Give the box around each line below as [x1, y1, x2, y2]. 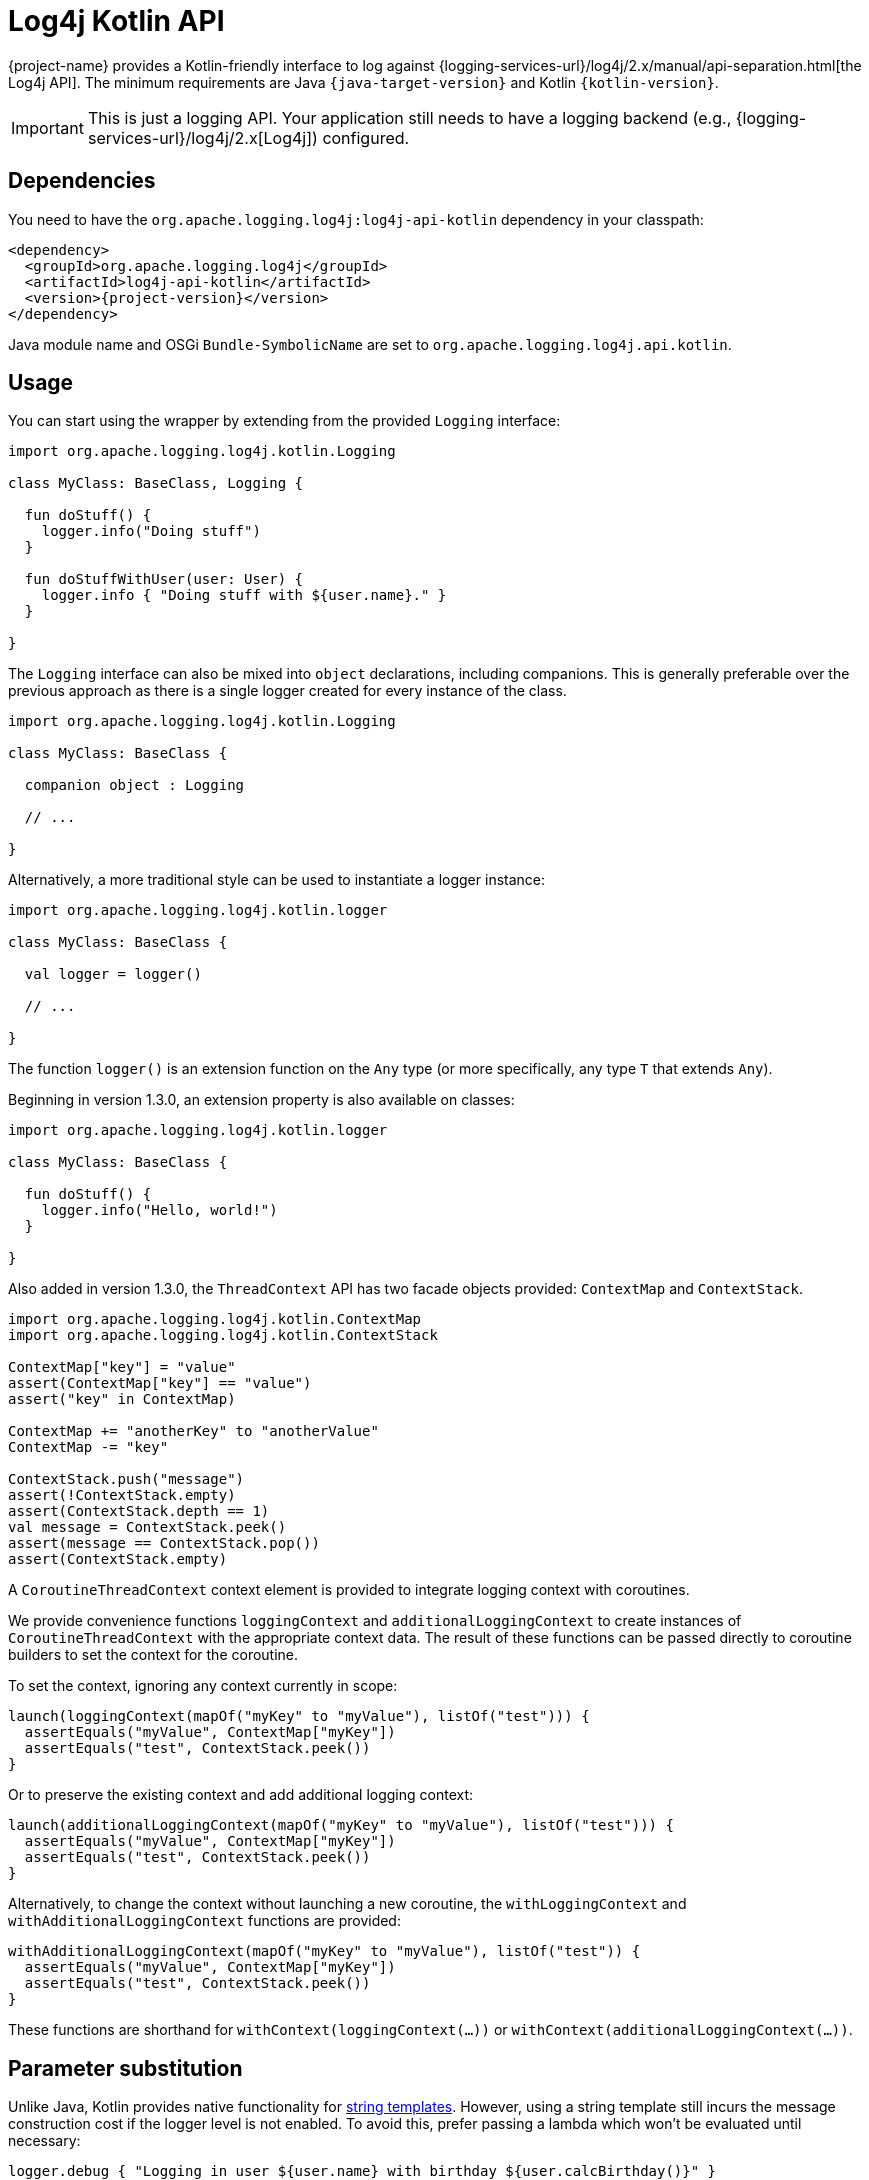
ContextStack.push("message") [8, 1471, 245, 1488]
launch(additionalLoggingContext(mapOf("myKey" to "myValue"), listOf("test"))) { [8, 1817, 674, 1834]
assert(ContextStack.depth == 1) [8, 1503, 270, 1520]
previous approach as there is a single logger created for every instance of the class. [8, 682, 567, 700]
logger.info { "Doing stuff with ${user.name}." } [41, 587, 447, 604]
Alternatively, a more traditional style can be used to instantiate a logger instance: [8, 871, 546, 889]
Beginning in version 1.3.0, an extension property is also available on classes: [8, 1091, 515, 1109]
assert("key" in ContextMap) [8, 1391, 236, 1408]
